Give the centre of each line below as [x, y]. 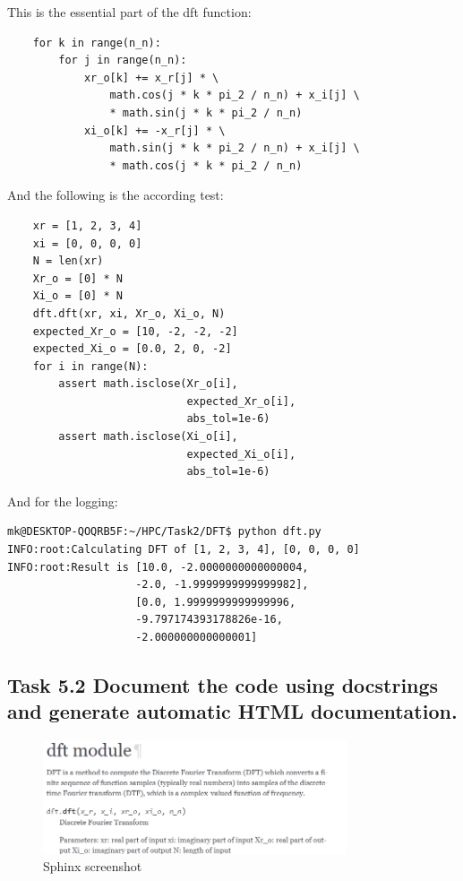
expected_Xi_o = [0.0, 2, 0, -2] [132, 349]
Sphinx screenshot [93, 866]
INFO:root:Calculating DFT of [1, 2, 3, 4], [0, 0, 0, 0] [184, 550]
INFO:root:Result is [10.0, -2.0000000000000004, [158, 567]
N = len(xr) [68, 261]
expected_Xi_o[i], [241, 454]
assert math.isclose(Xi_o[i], [148, 437]
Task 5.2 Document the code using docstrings [223, 684]
